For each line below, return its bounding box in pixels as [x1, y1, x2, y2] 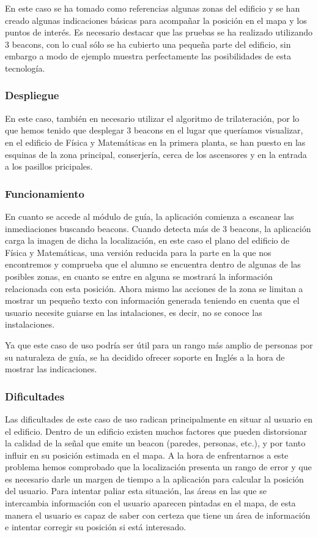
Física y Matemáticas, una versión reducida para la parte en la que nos [5, 246, 272, 258]
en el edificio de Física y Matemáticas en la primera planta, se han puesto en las [5, 135, 306, 148]
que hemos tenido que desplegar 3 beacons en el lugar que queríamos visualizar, [5, 124, 303, 137]
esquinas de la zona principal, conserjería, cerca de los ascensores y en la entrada [5, 148, 307, 160]
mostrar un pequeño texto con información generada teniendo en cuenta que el [5, 294, 300, 307]
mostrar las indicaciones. [5, 362, 97, 375]
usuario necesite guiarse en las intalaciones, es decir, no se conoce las [5, 306, 262, 318]
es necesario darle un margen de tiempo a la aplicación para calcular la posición [5, 472, 304, 485]
